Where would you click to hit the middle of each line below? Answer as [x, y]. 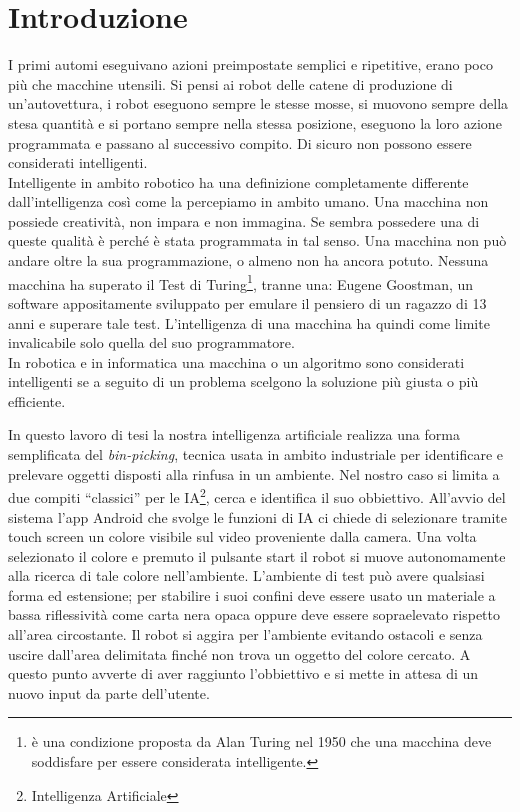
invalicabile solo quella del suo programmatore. [151, 342]
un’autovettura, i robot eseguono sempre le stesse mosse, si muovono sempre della [258, 103]
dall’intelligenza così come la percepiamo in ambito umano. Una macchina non [248, 201]
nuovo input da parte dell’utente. [109, 692]
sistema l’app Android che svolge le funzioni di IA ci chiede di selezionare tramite [257, 516]
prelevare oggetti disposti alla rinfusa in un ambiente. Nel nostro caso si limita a [254, 473]
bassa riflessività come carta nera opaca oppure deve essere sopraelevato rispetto [254, 614]
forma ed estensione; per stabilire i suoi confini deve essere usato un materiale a [252, 594]
